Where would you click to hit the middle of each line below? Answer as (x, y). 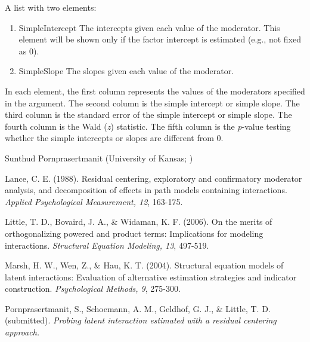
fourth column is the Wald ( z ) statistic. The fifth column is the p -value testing (148, 126)
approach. (22, 332)
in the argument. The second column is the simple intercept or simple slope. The (152, 103)
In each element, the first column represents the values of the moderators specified (155, 91)
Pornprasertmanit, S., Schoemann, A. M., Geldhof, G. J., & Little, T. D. (138, 308)
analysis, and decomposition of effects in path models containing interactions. (146, 190)
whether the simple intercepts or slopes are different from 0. (114, 138)
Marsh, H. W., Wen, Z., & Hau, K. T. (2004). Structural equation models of (144, 265)
